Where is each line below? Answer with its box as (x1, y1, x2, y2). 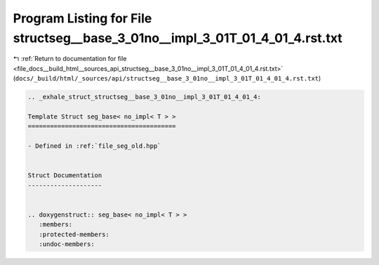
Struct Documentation (27, 172, 102, 179)
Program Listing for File (13, 11, 152, 26)
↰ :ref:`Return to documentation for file (13, 55, 127, 63)
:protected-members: (39, 230, 110, 238)
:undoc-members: (39, 240, 95, 248)
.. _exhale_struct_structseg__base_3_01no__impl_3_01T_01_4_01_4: (27, 93, 261, 101)
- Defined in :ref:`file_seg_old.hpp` (27, 142, 161, 150)
